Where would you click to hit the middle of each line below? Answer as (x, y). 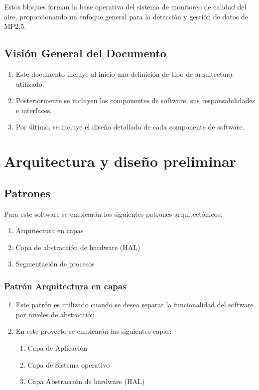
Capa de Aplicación (57, 347)
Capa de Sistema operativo (69, 364)
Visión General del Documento (85, 53)
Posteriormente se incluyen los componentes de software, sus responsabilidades (135, 100)
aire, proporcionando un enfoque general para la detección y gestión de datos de (126, 16)
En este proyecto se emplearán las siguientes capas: (94, 331)
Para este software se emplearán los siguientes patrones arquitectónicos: (113, 213)
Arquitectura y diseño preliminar (120, 161)
